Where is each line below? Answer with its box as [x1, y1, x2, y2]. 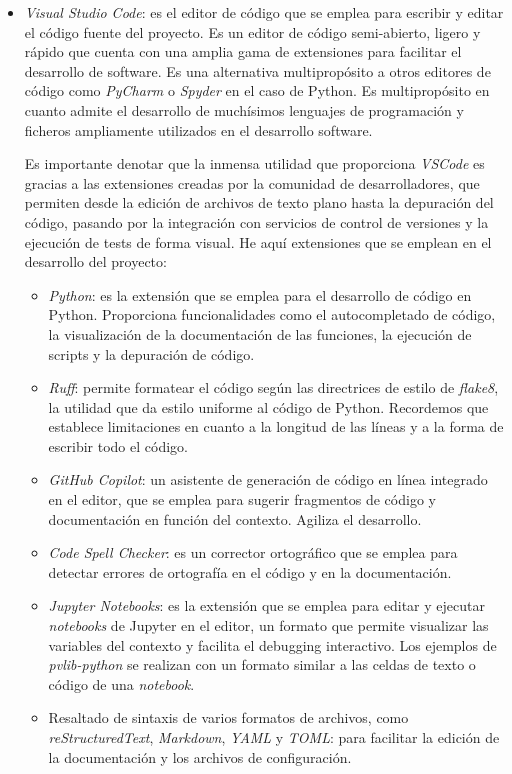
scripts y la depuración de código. [48, 343, 255, 364]
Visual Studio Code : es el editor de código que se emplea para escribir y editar [24, 2, 504, 22]
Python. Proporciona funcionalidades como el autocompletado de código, [48, 304, 496, 325]
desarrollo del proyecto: [24, 251, 167, 272]
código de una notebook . [48, 673, 195, 694]
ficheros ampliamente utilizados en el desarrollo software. [24, 119, 373, 140]
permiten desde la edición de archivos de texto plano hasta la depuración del [24, 192, 494, 213]
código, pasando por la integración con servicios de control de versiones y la [24, 211, 489, 232]
